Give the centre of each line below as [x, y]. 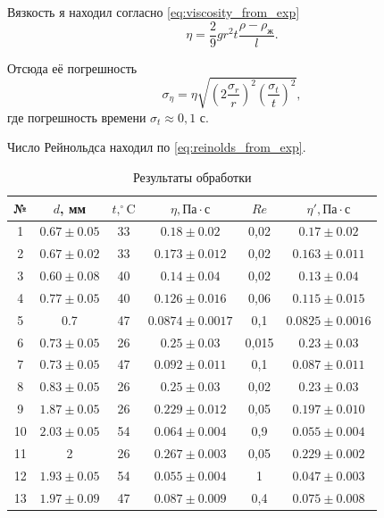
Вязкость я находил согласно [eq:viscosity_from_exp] [154, 12]
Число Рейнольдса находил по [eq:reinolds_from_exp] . [157, 147]
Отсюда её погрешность [72, 67]
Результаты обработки [192, 176]
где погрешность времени [77, 117]
